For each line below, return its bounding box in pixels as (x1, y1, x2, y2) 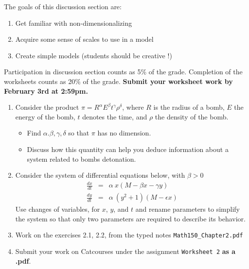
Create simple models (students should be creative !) (15, 50, 172, 60)
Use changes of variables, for (15, 204, 100, 214)
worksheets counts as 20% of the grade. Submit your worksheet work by (4, 76, 233, 86)
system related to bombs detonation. (27, 153, 136, 164)
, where (122, 102, 144, 112)
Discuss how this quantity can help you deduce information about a (27, 144, 229, 154)
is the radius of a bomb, (153, 102, 225, 112)
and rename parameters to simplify (135, 204, 240, 214)
